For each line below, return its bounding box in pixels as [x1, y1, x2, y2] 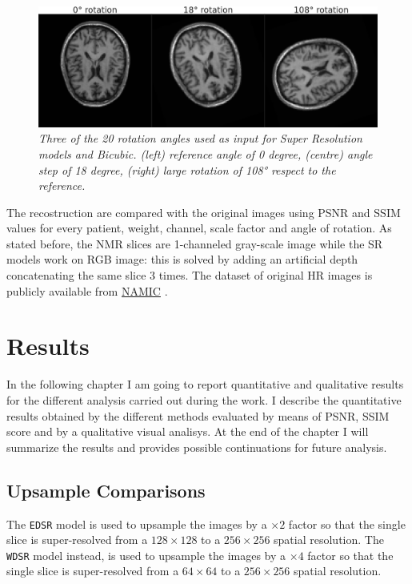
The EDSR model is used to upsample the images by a [6, 515, 267, 532]
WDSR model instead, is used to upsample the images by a [6, 546, 286, 563]
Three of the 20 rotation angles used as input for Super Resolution [38, 130, 362, 147]
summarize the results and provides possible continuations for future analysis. [6, 438, 387, 455]
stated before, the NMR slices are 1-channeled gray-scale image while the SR [6, 235, 383, 252]
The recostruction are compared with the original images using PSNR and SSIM [6, 203, 401, 220]
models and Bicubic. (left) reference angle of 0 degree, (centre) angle [38, 145, 373, 162]
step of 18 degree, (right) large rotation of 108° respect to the [38, 161, 336, 178]
